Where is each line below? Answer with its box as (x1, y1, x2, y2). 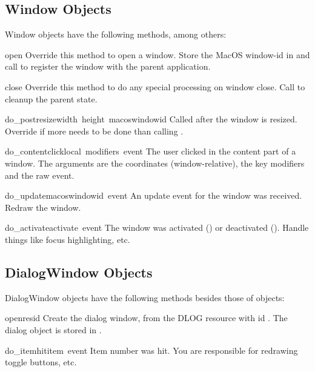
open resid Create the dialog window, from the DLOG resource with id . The (5, 311, 288, 324)
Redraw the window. (5, 201, 81, 213)
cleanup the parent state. (5, 92, 98, 105)
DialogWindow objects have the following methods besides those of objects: (5, 291, 285, 304)
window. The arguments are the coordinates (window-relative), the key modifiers (5, 156, 305, 169)
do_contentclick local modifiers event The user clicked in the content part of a (5, 145, 296, 158)
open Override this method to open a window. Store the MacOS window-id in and (5, 48, 310, 61)
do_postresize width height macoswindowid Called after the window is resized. (5, 113, 297, 125)
